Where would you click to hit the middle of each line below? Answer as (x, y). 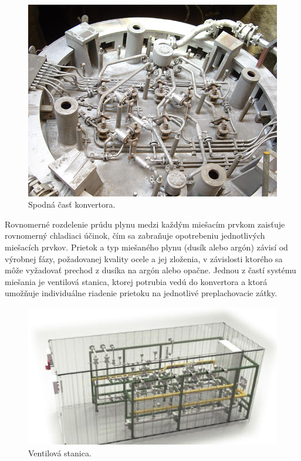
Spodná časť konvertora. (72, 204)
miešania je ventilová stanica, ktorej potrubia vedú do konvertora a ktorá (136, 281)
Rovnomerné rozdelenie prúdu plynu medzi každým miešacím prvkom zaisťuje (145, 224)
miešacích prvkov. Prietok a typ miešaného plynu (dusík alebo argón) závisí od (146, 247)
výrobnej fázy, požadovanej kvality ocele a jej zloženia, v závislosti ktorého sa (144, 258)
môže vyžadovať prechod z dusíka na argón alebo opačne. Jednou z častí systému (150, 270)
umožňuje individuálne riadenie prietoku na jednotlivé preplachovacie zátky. (141, 293)
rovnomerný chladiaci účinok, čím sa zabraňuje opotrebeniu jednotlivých (135, 235)
